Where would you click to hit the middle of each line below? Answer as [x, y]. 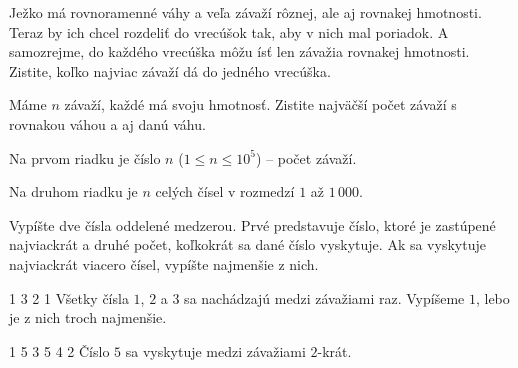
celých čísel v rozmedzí [225, 191]
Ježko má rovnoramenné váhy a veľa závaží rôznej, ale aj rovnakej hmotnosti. [245, 12]
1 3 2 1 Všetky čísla [69, 297]
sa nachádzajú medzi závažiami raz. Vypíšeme [324, 297]
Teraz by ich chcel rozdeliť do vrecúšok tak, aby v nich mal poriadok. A [229, 31]
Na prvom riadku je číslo [85, 157]
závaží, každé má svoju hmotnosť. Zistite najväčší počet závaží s [260, 104]
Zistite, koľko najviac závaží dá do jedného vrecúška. [170, 70]
